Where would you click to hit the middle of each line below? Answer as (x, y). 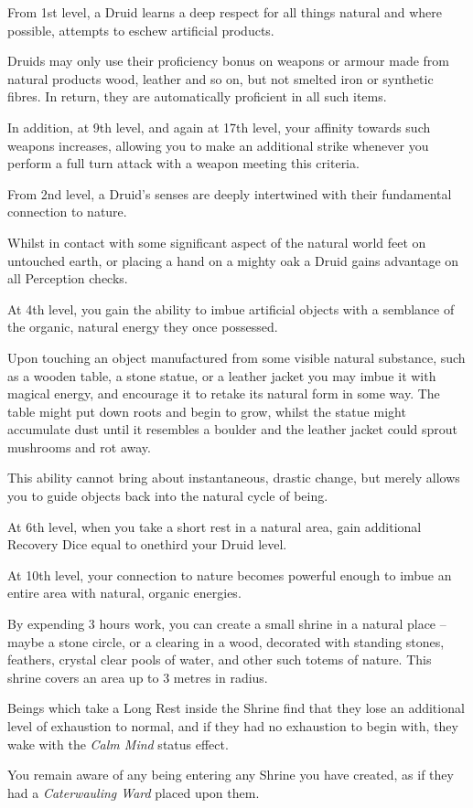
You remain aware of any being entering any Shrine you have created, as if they (231, 775)
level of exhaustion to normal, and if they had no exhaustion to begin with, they (233, 726)
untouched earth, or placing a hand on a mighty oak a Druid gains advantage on (233, 260)
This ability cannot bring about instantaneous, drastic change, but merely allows (234, 478)
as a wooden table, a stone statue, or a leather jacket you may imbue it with (222, 375)
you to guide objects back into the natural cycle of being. (168, 496)
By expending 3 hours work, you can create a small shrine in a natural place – (227, 624)
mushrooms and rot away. (79, 447)
